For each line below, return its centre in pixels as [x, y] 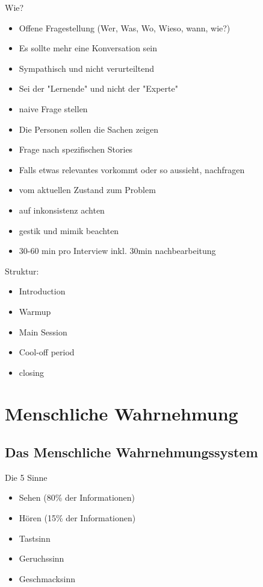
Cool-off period [47, 352]
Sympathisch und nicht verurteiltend [86, 68]
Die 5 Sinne [26, 477]
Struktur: [22, 271]
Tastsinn [35, 538]
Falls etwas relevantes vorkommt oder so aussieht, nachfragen [132, 169]
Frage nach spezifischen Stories [76, 149]
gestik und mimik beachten [69, 230]
